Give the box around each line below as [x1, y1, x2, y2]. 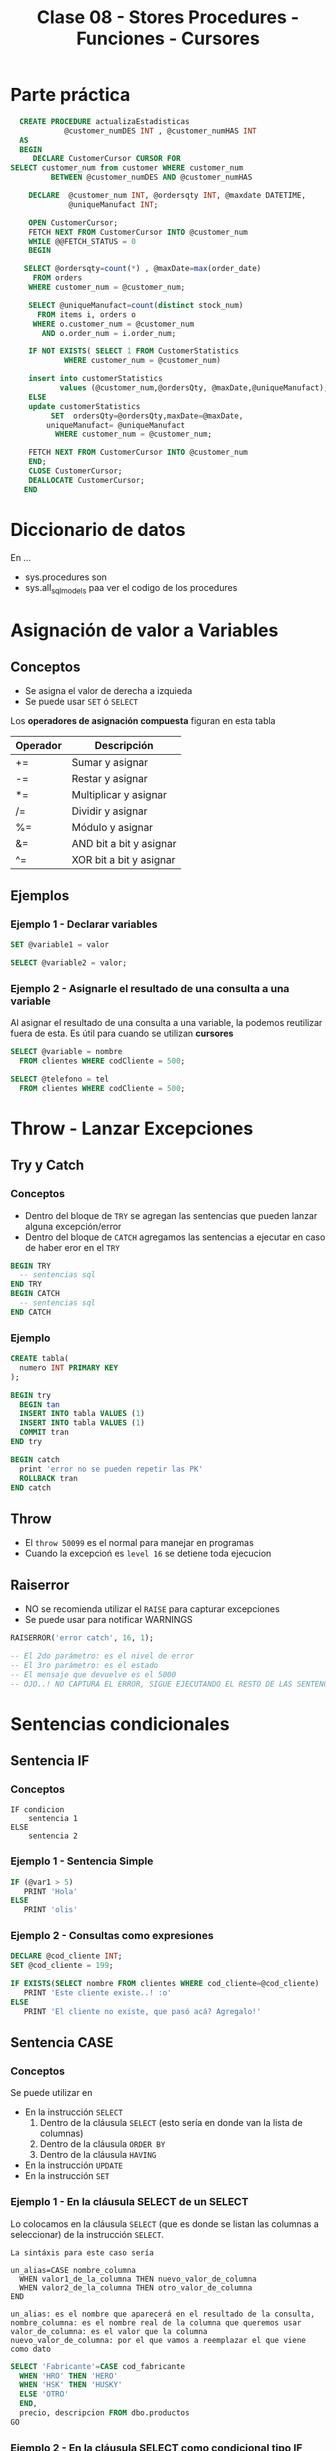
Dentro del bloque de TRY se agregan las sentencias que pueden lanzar [24, 1209, 318, 1221]
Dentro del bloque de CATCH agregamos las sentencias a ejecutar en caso [24, 1231, 326, 1243]
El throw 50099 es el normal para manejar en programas [24, 1537, 255, 1549]
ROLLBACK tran [19, 1473, 78, 1483]
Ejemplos [10, 887, 70, 904]
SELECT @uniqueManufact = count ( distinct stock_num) [28, 300, 244, 310]
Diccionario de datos [10, 518, 186, 541]
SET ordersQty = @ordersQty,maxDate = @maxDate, [50, 411, 244, 421]
